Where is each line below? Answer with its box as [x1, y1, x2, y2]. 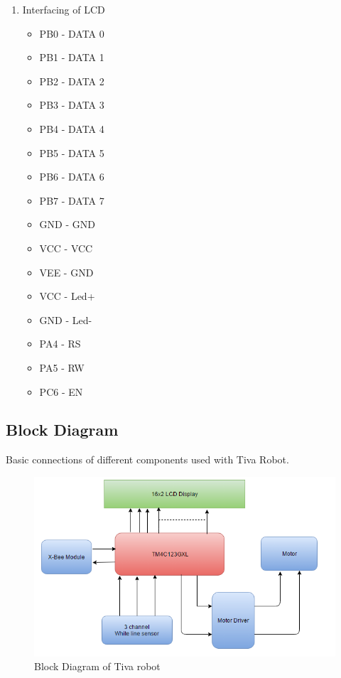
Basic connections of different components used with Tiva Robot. [6, 452, 289, 467]
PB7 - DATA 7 [39, 193, 104, 208]
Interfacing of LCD [22, 2, 105, 16]
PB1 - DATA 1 [39, 50, 104, 65]
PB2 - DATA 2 [39, 73, 104, 88]
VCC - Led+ [39, 289, 95, 303]
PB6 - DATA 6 [39, 169, 104, 184]
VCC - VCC [39, 240, 93, 255]
